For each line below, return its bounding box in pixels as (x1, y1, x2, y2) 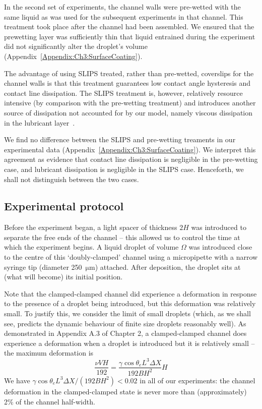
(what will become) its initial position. (4, 271, 123, 282)
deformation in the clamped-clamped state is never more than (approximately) (4, 386, 247, 396)
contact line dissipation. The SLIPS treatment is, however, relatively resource (4, 87, 243, 98)
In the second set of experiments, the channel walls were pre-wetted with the (4, 2, 241, 12)
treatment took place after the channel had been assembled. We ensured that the (4, 21, 254, 32)
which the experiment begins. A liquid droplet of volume (4, 242, 179, 252)
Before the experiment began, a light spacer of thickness (4, 222, 177, 232)
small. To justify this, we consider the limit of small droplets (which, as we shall (4, 308, 251, 319)
